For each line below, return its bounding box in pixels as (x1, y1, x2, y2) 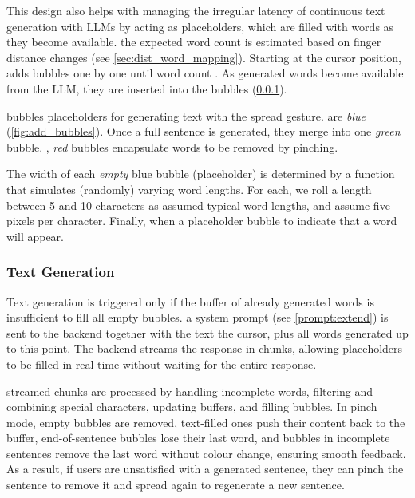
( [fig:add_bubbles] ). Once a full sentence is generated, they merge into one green (6, 123, 401, 140)
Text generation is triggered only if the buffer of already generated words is (6, 293, 374, 310)
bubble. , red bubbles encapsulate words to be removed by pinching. (6, 138, 338, 155)
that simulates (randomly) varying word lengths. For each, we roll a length (6, 180, 372, 197)
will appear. (6, 227, 65, 244)
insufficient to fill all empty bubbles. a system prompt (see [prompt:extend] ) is (6, 309, 389, 326)
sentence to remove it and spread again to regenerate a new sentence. (6, 476, 345, 493)
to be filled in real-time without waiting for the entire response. (6, 355, 317, 372)
